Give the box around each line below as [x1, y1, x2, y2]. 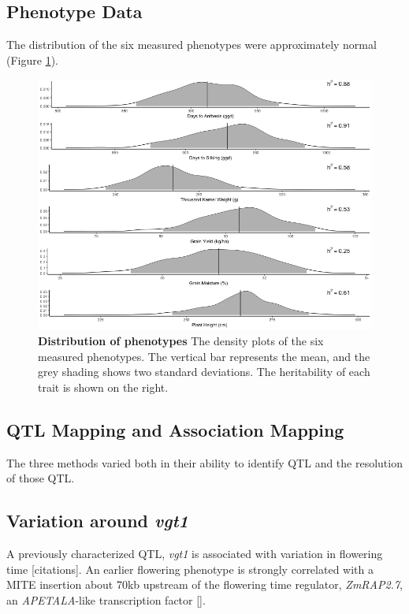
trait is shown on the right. [38, 378, 169, 395]
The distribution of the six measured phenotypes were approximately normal [6, 36, 377, 53]
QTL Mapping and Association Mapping [6, 417, 344, 441]
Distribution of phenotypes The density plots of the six [38, 332, 324, 348]
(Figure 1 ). [6, 51, 58, 68]
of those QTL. [6, 470, 75, 486]
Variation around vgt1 [6, 508, 188, 533]
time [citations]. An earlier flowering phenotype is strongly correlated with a [6, 560, 374, 577]
